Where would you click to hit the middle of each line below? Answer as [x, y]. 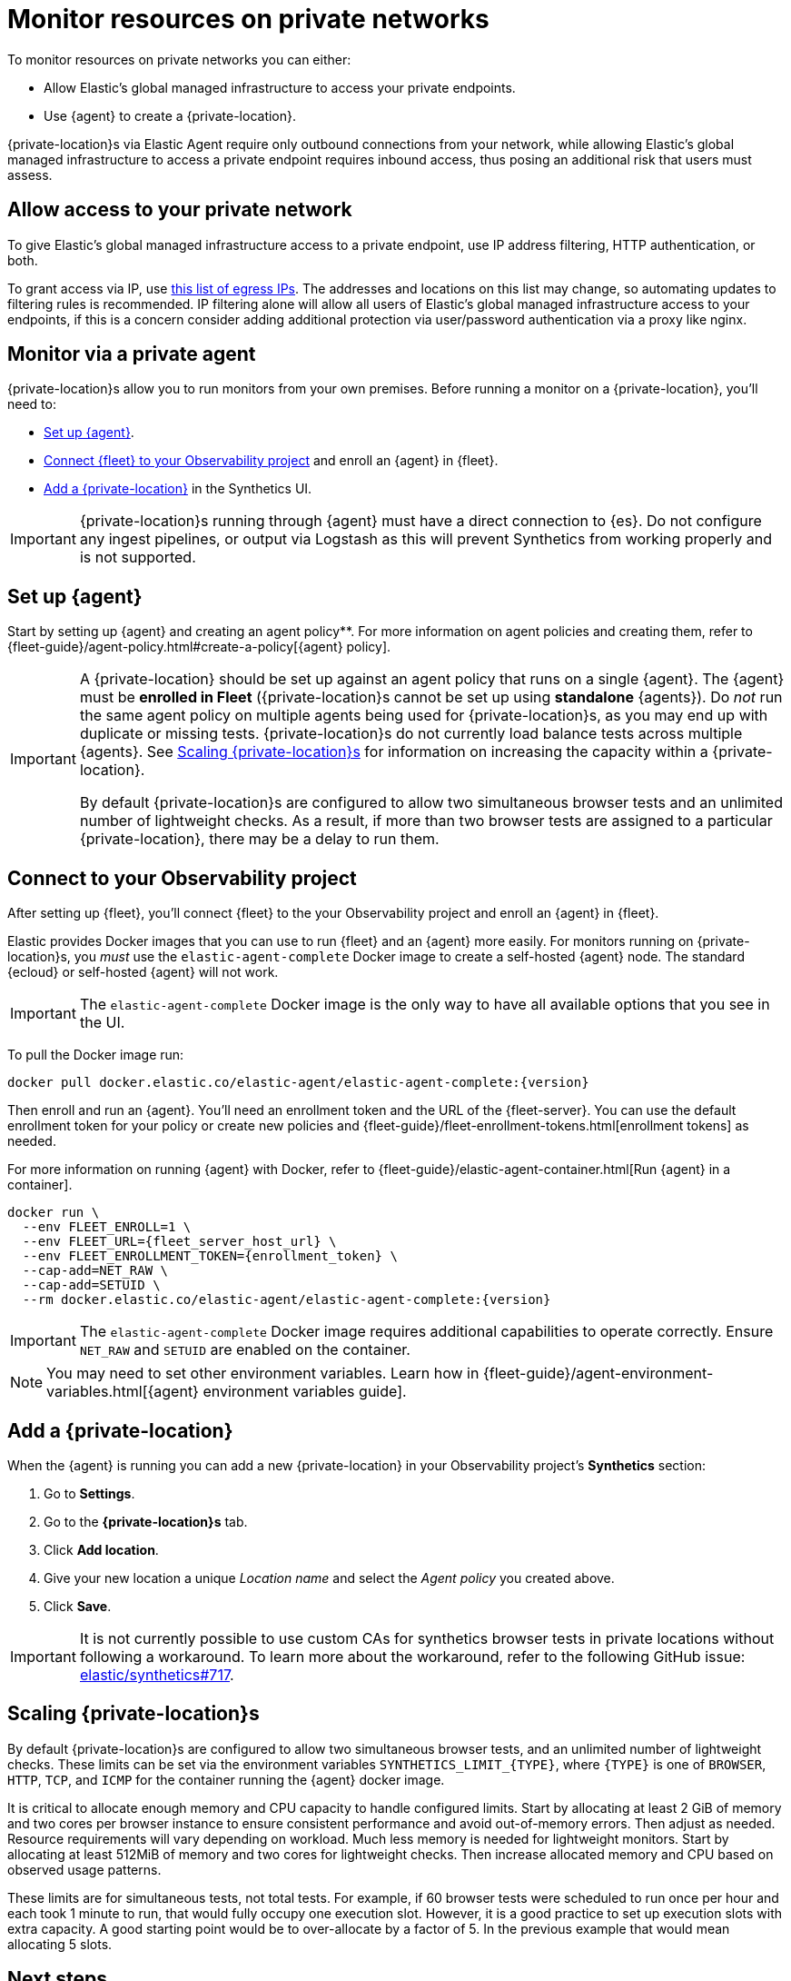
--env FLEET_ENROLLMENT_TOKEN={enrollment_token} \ [210, 1256]
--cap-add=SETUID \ [91, 1285]
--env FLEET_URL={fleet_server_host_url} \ [179, 1242]
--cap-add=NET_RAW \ [95, 1271]
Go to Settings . [89, 1493]
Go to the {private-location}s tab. [146, 1521]
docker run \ [54, 1213]
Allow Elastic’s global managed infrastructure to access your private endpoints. [280, 87]
